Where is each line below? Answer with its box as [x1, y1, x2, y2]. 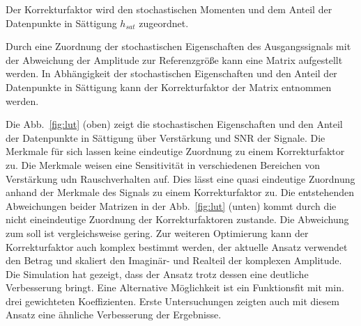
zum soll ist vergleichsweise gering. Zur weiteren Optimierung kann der [6, 225, 309, 240]
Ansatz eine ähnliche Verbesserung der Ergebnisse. [6, 307, 222, 322]
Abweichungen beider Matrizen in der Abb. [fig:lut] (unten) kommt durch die [6, 198, 337, 213]
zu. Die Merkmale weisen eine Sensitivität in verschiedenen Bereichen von [6, 157, 321, 172]
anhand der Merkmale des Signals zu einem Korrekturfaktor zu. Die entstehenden [6, 185, 355, 199]
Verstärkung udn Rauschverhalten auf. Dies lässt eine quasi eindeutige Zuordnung [6, 171, 355, 186]
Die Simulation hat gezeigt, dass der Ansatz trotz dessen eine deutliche [6, 266, 309, 281]
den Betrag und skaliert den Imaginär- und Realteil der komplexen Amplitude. [6, 253, 342, 268]
